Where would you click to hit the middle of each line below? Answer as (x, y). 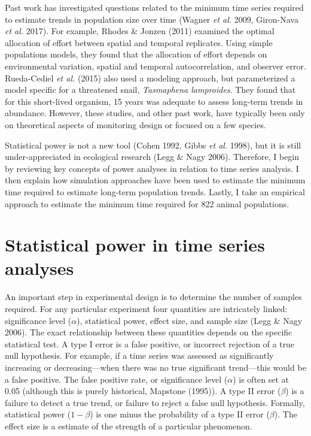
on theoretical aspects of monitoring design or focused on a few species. (135, 124)
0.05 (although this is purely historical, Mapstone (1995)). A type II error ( (143, 391)
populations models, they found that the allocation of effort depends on (136, 54)
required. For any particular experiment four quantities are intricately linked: (146, 308)
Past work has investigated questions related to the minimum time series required (154, 7)
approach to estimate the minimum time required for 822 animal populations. (147, 203)
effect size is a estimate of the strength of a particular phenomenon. (129, 426)
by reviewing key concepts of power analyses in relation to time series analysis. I (152, 168)
